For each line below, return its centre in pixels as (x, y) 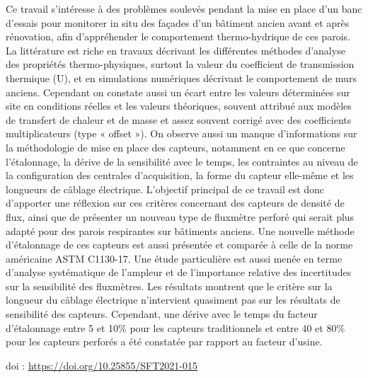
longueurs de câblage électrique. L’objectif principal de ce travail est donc (165, 189)
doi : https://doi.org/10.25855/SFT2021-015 (102, 365)
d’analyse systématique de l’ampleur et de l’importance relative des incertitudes (179, 272)
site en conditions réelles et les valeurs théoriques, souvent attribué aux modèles (179, 106)
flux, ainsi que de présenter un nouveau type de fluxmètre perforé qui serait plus (180, 216)
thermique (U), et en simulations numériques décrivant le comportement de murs (181, 78)
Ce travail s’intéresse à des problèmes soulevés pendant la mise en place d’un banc (184, 8)
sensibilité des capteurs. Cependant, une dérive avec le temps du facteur (162, 314)
